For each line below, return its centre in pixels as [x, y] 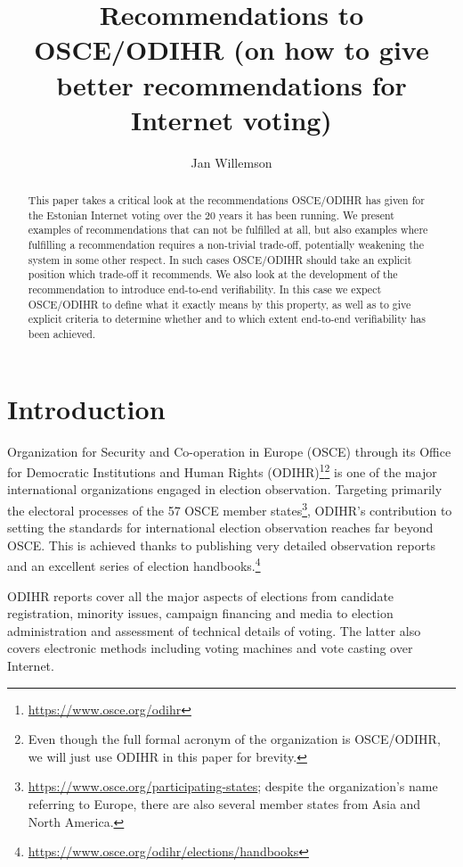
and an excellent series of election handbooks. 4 [134, 565]
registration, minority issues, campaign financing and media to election [200, 613]
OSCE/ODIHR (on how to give [231, 50]
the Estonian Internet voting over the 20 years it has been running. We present [211, 215]
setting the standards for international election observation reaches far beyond [220, 528]
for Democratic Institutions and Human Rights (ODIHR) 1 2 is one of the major [222, 471]
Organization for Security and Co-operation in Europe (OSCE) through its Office [229, 451]
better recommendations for [231, 84]
